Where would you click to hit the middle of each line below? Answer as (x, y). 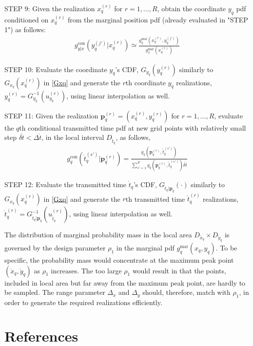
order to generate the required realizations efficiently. (83, 302)
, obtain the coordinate (192, 8)
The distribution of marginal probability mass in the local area (98, 235)
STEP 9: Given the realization (50, 8)
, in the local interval (73, 137)
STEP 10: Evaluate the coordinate (56, 69)
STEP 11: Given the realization (51, 115)
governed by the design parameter (55, 247)
